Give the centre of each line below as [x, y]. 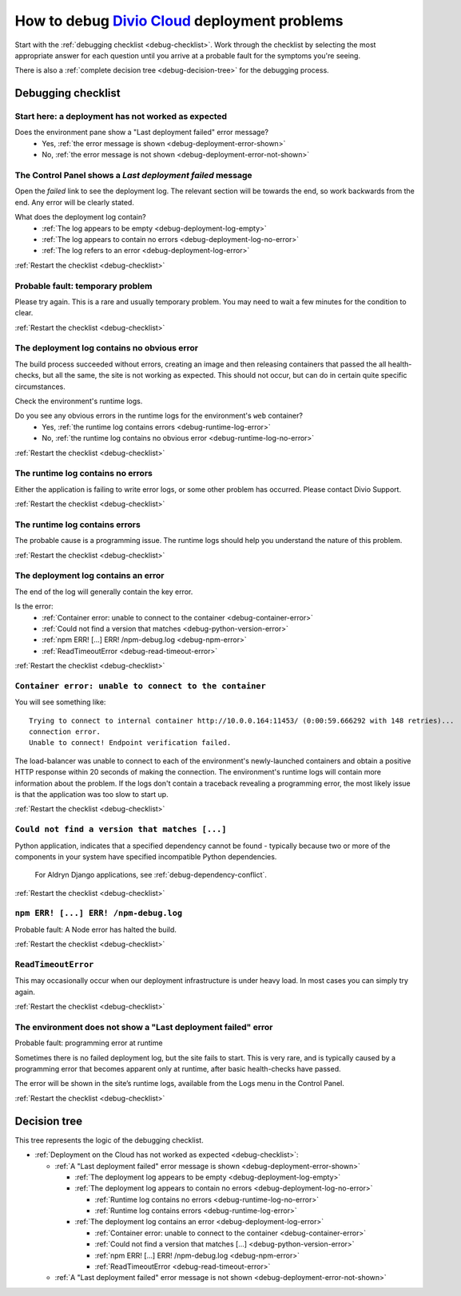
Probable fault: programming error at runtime [89, 1043]
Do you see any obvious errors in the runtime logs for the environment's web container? [159, 416]
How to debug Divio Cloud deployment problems [179, 21]
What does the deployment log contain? [81, 217]
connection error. [65, 732]
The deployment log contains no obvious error [107, 348]
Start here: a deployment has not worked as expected [121, 117]
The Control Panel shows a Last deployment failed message [133, 176]
